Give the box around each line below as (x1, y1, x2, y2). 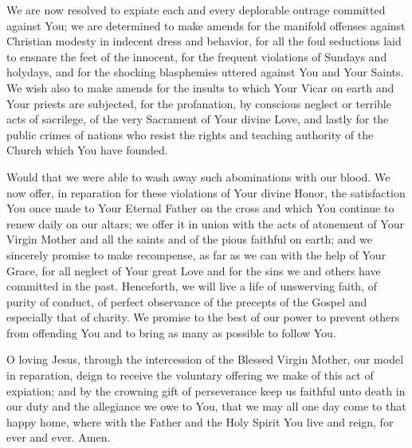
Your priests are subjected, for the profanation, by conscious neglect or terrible (6, 95, 391, 111)
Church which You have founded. (6, 142, 168, 158)
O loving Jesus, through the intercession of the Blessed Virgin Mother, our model (6, 351, 404, 368)
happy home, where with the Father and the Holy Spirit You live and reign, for (6, 413, 394, 430)
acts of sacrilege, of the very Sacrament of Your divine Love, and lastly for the (6, 111, 389, 127)
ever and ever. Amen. (6, 429, 111, 446)
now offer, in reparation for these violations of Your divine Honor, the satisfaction (6, 184, 406, 201)
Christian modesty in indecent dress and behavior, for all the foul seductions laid (6, 33, 402, 49)
